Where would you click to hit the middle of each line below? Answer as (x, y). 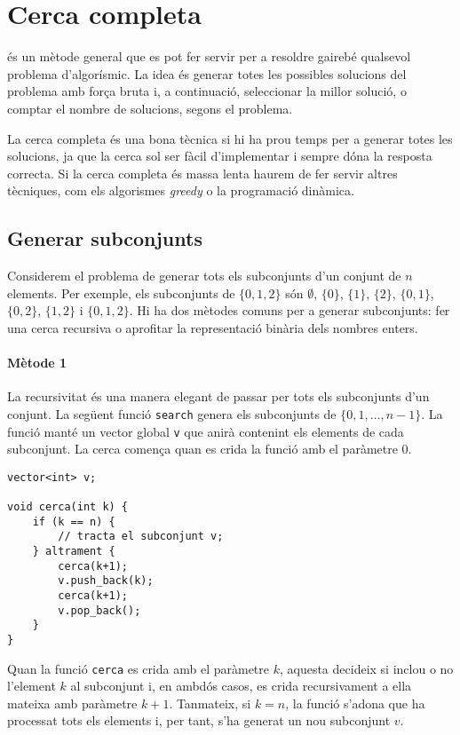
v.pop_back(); (99, 610)
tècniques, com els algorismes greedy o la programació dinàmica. (181, 190)
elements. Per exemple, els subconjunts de (121, 292)
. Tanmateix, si (210, 703)
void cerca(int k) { (68, 507)
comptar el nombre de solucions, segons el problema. (150, 108)
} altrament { (74, 552)
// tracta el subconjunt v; (141, 537)
